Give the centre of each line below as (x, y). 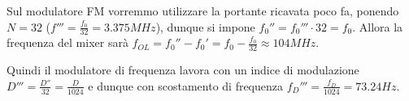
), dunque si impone (205, 26)
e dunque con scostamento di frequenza (186, 85)
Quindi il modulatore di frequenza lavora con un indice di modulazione (183, 70)
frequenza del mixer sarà (67, 42)
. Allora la (378, 26)
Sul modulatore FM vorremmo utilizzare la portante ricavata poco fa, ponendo (203, 11)
